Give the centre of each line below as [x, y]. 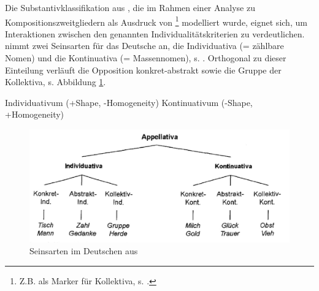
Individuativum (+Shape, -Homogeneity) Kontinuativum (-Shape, [129, 102]
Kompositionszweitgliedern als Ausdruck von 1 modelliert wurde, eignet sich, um [156, 21]
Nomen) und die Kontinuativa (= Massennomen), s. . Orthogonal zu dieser [146, 58]
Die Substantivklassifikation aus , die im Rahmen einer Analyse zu [130, 7]
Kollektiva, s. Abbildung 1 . [56, 82]
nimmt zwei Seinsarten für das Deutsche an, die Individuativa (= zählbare [144, 46]
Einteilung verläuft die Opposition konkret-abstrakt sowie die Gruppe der [143, 70]
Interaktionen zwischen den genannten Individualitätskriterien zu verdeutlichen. [155, 33]
